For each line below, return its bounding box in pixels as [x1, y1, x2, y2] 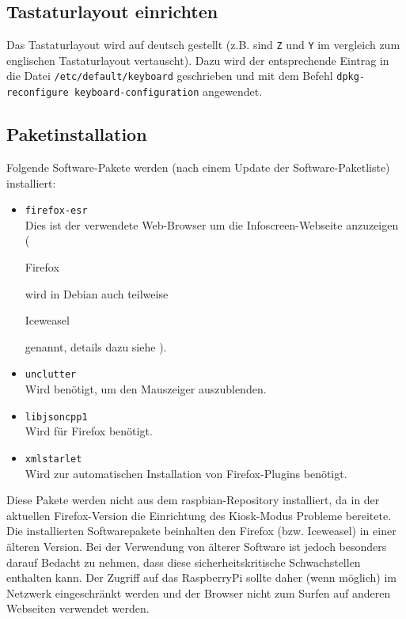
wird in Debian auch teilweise [25, 285, 169, 302]
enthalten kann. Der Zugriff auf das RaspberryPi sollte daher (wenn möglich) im [6, 569, 397, 586]
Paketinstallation [6, 122, 147, 146]
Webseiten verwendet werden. [6, 600, 150, 617]
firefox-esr [25, 205, 88, 217]
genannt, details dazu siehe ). [25, 338, 167, 355]
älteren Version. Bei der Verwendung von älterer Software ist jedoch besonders [6, 537, 387, 554]
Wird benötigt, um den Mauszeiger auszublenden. [25, 381, 267, 397]
